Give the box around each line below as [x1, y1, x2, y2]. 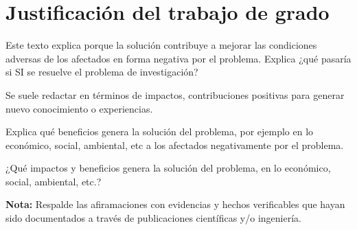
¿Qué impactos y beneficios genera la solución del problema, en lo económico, [5, 161, 331, 175]
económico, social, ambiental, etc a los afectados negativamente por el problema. [5, 137, 344, 152]
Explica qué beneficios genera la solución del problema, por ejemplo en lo [5, 124, 314, 139]
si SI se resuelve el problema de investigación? [5, 65, 198, 79]
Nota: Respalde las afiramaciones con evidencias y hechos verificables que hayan [5, 197, 345, 211]
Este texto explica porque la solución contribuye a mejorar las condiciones [5, 38, 317, 52]
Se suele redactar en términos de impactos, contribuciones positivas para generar [5, 87, 345, 102]
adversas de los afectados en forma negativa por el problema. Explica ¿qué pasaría [5, 51, 352, 65]
